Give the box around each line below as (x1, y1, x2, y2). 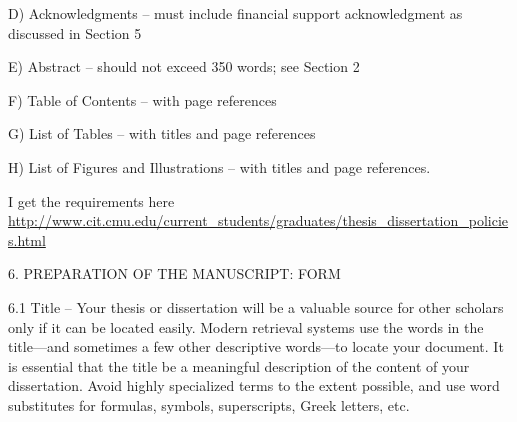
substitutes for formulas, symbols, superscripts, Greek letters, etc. (8, 394, 410, 415)
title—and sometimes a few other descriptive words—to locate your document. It (8, 336, 504, 357)
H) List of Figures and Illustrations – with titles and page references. (8, 156, 431, 177)
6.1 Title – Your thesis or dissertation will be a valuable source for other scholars (8, 296, 504, 317)
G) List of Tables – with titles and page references (8, 123, 316, 144)
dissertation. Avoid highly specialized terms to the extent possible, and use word (8, 375, 500, 396)
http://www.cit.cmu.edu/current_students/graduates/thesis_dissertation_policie (8, 210, 509, 231)
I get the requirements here (8, 190, 175, 211)
